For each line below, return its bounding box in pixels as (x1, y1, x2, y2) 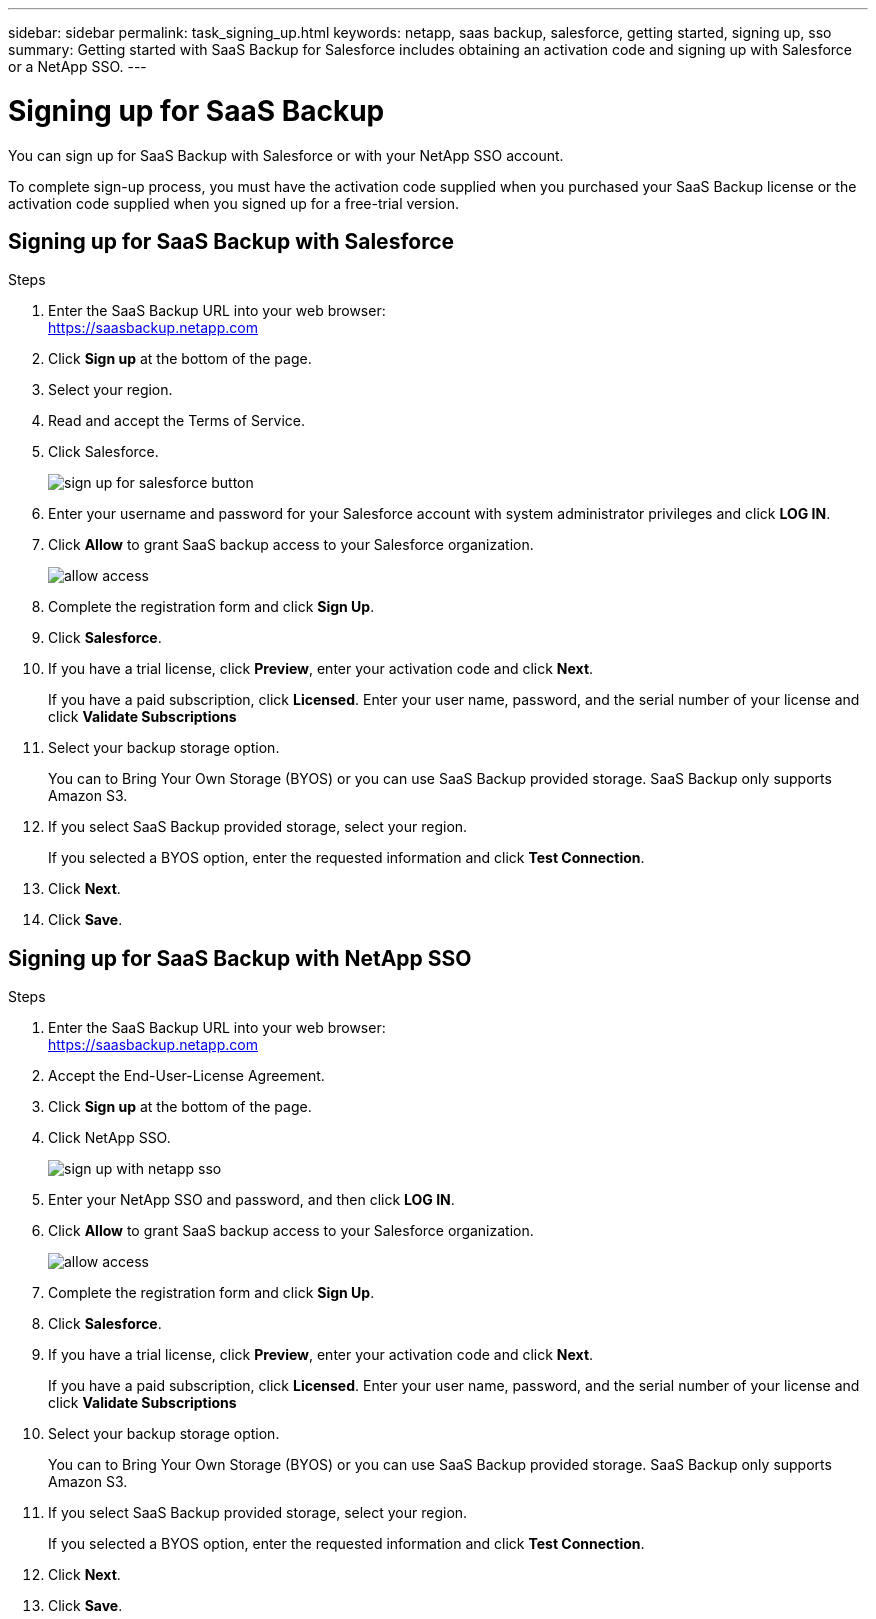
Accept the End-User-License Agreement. (48, 1067, 325, 1085)
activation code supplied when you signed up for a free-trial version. (8, 194, 460, 212)
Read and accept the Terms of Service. (48, 412, 305, 430)
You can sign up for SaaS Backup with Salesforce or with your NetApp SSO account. (8, 146, 564, 164)
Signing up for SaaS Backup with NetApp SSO (8, 945, 472, 971)
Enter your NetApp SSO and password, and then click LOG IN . (48, 1191, 455, 1209)
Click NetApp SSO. (48, 1129, 171, 1147)
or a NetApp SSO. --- (8, 58, 147, 75)
